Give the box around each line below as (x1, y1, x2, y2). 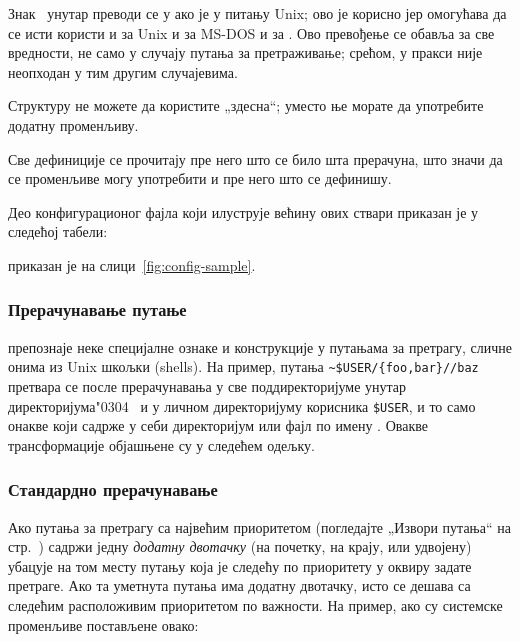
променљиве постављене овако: (8, 614, 199, 635)
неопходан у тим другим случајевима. (8, 61, 238, 82)
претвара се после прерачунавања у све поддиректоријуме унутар (8, 376, 407, 396)
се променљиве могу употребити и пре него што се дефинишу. (8, 168, 392, 189)
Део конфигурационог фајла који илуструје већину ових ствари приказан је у (8, 201, 479, 222)
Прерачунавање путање (8, 297, 187, 322)
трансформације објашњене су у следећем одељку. (8, 434, 315, 455)
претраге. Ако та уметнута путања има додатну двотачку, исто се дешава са (8, 575, 471, 596)
